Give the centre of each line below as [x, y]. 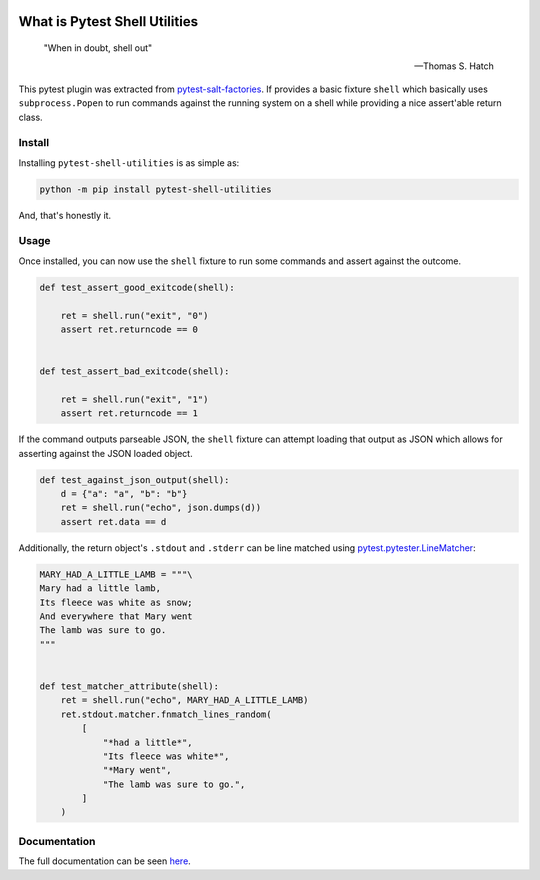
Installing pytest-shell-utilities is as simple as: [129, 162]
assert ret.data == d [113, 521]
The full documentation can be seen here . [105, 861]
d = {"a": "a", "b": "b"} [124, 494]
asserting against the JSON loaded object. [106, 453]
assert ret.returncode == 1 [129, 413]
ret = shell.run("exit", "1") [134, 399]
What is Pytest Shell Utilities [108, 21]
